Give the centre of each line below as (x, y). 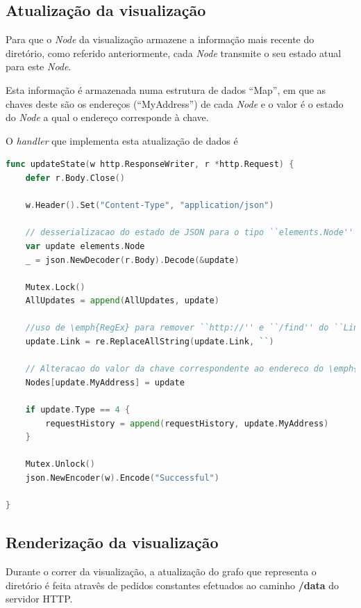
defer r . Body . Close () (75, 178)
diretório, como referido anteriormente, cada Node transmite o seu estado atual (174, 53)
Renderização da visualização (112, 542)
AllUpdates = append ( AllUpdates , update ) (122, 301)
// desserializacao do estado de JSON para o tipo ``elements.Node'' (190, 233)
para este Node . (39, 66)
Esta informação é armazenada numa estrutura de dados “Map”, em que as (166, 89)
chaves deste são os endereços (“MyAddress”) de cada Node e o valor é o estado (175, 103)
